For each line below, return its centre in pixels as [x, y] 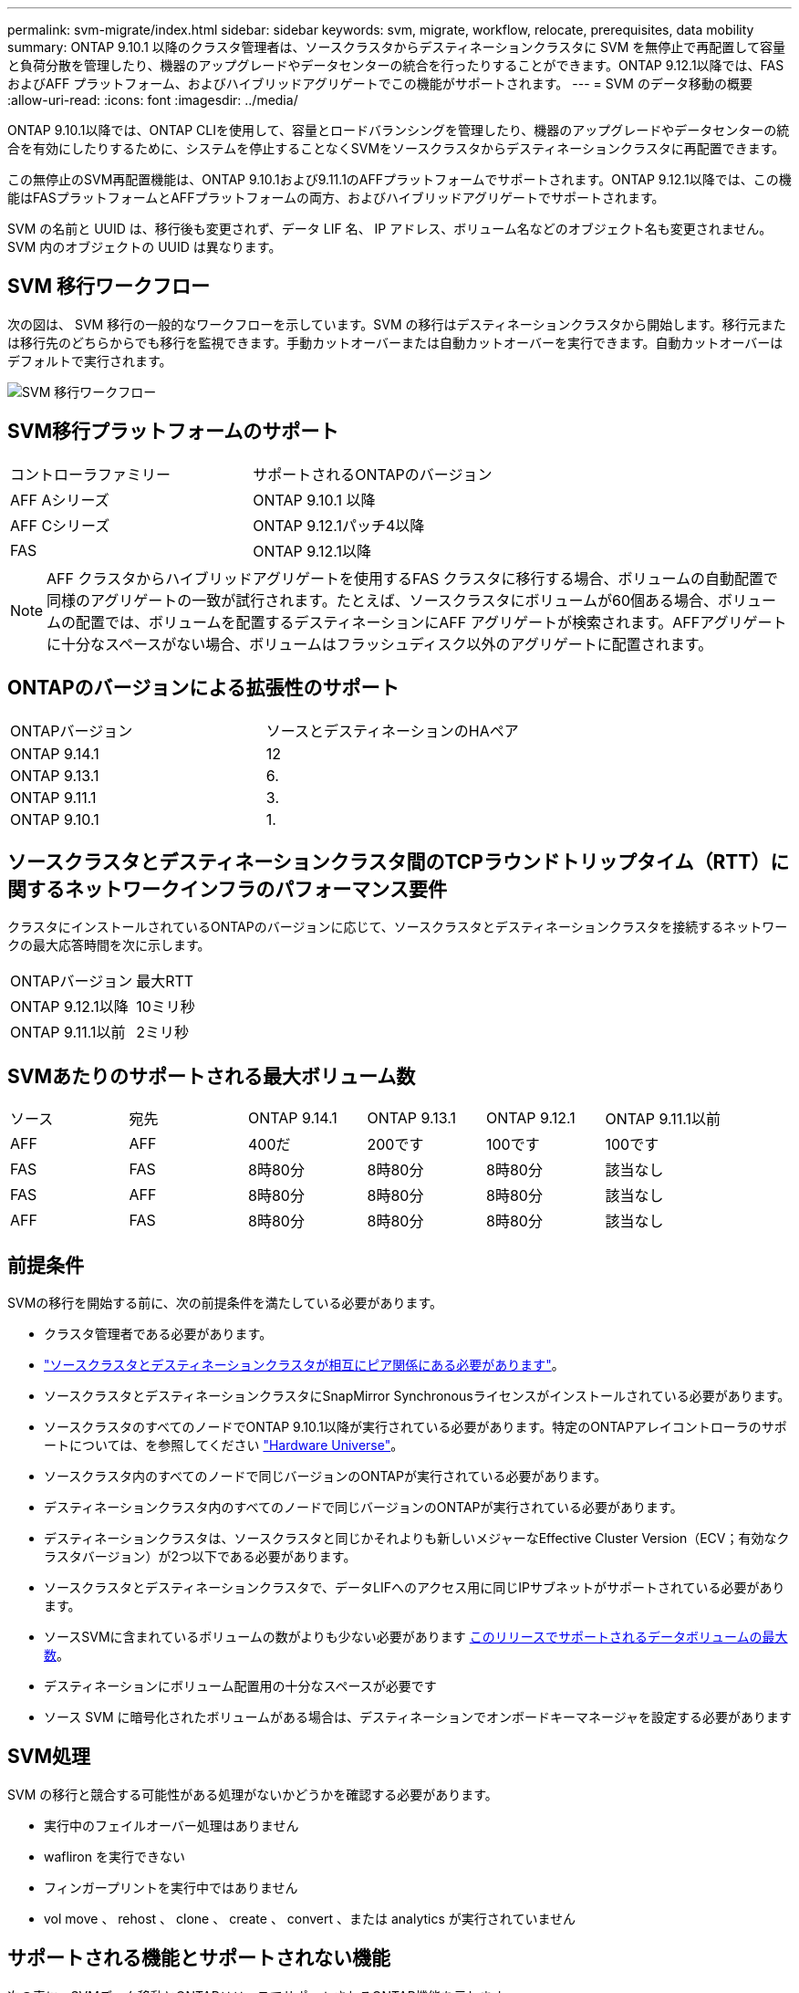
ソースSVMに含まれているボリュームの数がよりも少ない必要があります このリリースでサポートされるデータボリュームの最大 [416, 1637]
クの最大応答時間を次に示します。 [109, 945]
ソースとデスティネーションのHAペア [392, 730]
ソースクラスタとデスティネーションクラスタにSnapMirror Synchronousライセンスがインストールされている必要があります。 [417, 1396]
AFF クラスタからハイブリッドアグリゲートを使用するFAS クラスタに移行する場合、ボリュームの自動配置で [413, 578]
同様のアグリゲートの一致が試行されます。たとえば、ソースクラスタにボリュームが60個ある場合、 [383, 600]
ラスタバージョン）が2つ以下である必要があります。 [200, 1557]
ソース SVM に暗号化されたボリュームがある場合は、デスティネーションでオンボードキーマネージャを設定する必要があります [418, 1717]
